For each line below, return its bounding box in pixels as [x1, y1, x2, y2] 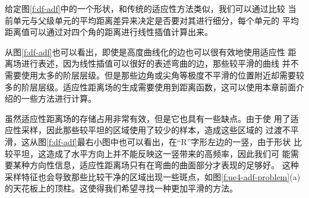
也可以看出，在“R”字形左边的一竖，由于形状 [118, 135, 291, 147]
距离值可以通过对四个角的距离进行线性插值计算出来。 [5, 26, 213, 38]
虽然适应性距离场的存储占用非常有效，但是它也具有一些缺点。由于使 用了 [5, 112, 291, 124]
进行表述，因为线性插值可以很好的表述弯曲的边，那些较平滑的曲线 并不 [21, 57, 299, 70]
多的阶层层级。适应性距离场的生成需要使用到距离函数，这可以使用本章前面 [5, 80, 296, 93]
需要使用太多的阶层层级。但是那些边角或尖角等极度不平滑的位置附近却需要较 [5, 68, 304, 81]
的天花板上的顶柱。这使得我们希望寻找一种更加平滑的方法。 [5, 182, 238, 194]
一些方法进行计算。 [21, 92, 96, 105]
